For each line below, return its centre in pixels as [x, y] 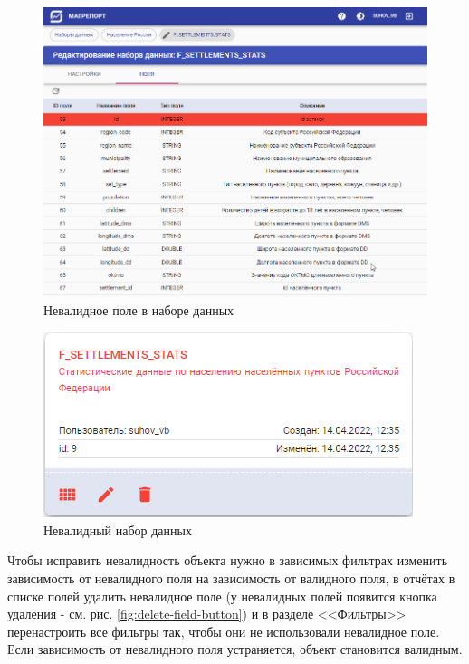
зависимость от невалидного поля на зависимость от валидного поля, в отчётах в [231, 578]
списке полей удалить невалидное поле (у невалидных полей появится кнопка [222, 596]
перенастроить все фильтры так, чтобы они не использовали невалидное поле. [224, 631]
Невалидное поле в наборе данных [139, 309]
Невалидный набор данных [118, 529]
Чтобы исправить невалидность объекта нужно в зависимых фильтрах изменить [228, 560]
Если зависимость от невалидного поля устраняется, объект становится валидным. [235, 649]
